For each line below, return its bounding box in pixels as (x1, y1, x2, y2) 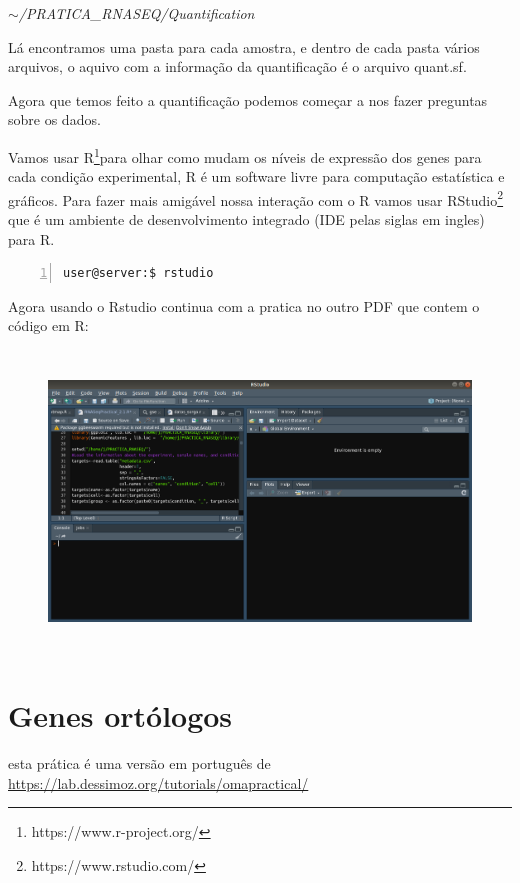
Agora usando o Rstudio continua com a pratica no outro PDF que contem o (8, 295, 480, 316)
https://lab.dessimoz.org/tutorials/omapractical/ (8, 772, 309, 793)
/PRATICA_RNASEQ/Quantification (18, 3, 255, 23)
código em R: (8, 315, 89, 336)
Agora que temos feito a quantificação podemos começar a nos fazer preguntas (8, 89, 488, 110)
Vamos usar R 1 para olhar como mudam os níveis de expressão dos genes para (8, 143, 482, 167)
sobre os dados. (8, 109, 101, 130)
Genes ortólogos (8, 695, 233, 736)
